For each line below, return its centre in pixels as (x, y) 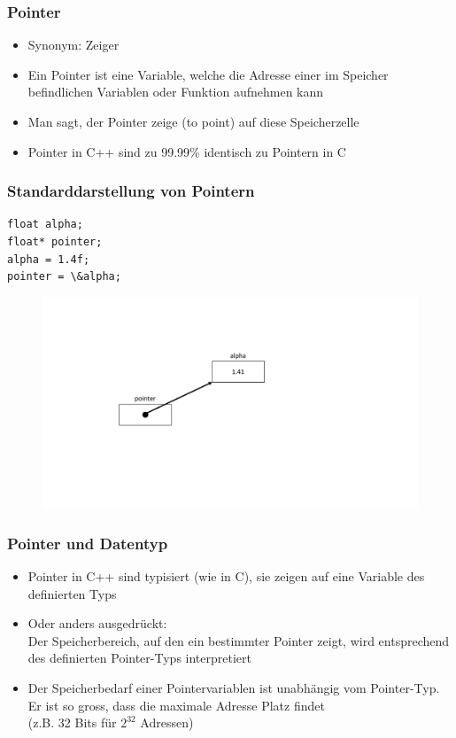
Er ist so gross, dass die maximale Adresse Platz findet (176, 705)
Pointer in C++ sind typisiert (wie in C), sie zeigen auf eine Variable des (226, 576)
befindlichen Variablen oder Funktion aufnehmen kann (176, 92)
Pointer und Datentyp (88, 543)
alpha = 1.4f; (49, 259)
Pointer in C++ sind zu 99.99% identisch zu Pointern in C (187, 151)
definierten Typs (72, 593)
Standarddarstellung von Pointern (131, 191)
